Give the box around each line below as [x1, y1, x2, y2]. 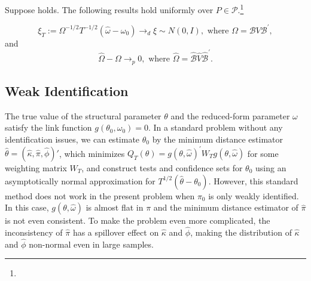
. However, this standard [208, 174, 298, 187]
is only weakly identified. [208, 189, 299, 202]
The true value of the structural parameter [5, 109, 161, 122]
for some [247, 147, 279, 159]
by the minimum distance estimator [152, 132, 283, 145]
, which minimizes [59, 147, 125, 159]
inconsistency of [5, 226, 63, 238]
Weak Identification [5, 81, 129, 100]
